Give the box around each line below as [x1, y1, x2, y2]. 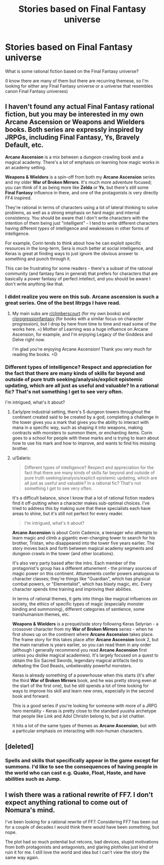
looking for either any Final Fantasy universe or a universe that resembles [5, 83, 153, 89]
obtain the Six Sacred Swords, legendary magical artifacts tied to [12, 657, 143, 663]
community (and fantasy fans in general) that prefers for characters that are [5, 270, 158, 276]
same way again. [5, 855, 39, 861]
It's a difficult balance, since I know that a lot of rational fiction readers [12, 495, 155, 501]
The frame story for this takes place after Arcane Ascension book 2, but [12, 637, 159, 643]
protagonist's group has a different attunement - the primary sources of [12, 566, 157, 571]
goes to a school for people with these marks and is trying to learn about [12, 435, 159, 441]
